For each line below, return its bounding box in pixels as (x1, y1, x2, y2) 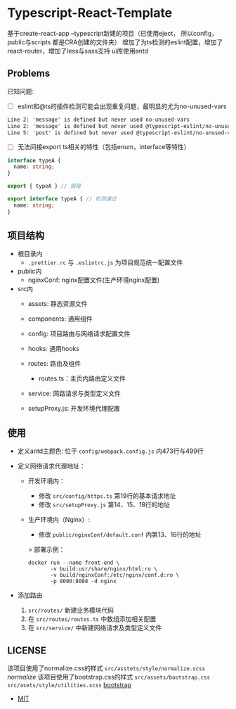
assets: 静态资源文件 (27, 300, 88, 308)
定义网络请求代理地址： (17, 462, 86, 471)
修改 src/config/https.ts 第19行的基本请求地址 (38, 492, 176, 500)
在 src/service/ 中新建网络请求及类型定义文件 (27, 624, 162, 632)
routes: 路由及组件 (27, 359, 81, 368)
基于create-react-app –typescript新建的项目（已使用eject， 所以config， (7, 29, 218, 37)
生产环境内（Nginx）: (27, 516, 91, 524)
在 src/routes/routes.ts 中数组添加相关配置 (27, 615, 157, 623)
